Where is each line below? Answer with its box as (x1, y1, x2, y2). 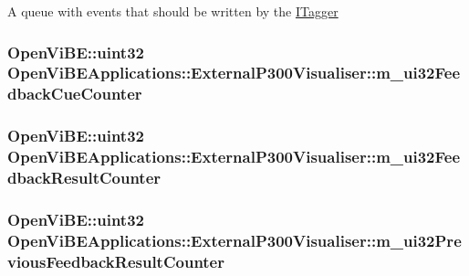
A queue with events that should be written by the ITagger (7, 2, 339, 20)
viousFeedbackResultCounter (7, 249, 224, 272)
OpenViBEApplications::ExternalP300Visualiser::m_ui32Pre (7, 228, 462, 251)
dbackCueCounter (7, 82, 142, 105)
